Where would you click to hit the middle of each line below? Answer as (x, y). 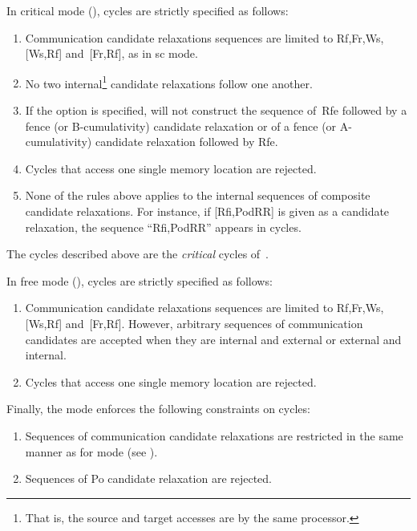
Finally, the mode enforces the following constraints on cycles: (158, 409)
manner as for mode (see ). (91, 451)
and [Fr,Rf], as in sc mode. (132, 53)
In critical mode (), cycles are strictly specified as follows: (148, 10)
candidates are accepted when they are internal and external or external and (213, 339)
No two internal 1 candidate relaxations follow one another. (169, 82)
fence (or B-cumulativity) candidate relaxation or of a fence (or (181, 126)
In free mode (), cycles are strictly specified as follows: (140, 280)
